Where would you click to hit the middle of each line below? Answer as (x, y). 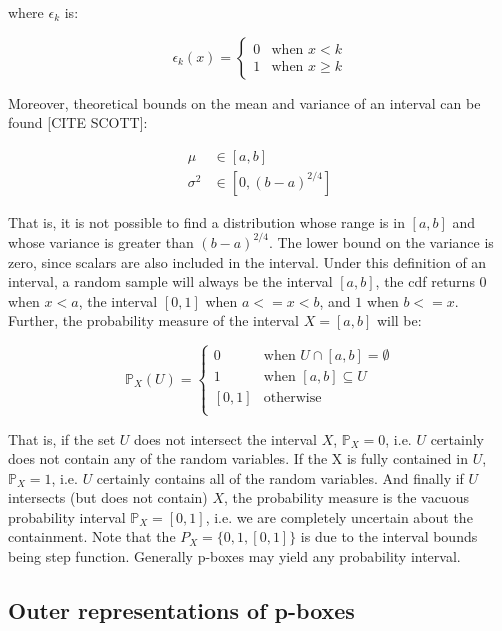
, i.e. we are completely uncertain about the (339, 516)
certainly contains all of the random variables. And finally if (280, 477)
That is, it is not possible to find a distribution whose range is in (206, 221)
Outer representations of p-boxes (181, 610)
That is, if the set (62, 438)
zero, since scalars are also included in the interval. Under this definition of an (247, 261)
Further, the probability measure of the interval (154, 320)
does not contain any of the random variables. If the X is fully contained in (238, 458)
